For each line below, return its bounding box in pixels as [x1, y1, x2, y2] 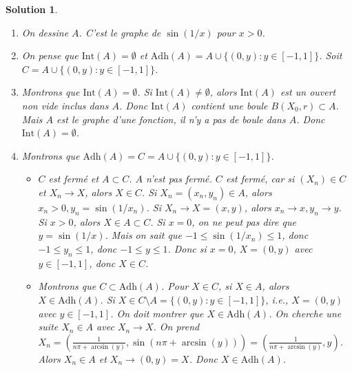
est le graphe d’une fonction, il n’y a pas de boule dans [56, 112, 286, 126]
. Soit [319, 48, 342, 63]
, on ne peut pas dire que [191, 214, 296, 229]
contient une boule [191, 98, 268, 112]
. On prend [153, 319, 200, 334]
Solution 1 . [6, 2, 58, 16]
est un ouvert [280, 85, 336, 99]
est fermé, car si [225, 171, 295, 186]
